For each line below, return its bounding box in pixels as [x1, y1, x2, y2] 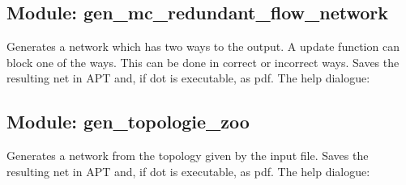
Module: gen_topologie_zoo [6, 109, 250, 134]
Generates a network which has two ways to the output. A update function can [6, 38, 400, 55]
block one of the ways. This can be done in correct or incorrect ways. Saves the [6, 53, 400, 70]
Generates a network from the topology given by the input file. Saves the [6, 147, 369, 164]
